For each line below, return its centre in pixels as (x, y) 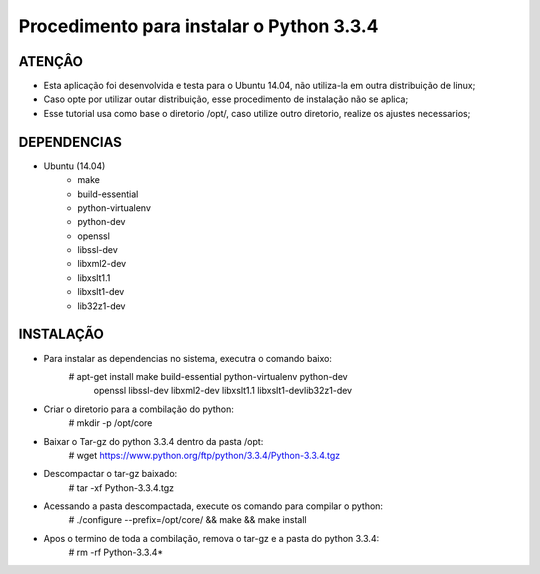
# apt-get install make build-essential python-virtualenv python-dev (208, 376)
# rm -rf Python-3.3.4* (116, 552)
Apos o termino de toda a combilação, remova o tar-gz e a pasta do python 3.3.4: (211, 538)
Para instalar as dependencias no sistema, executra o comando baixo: (187, 358)
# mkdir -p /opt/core (110, 423)
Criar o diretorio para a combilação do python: (139, 409)
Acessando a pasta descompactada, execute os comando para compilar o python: (213, 506)
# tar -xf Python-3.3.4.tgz (121, 487)
